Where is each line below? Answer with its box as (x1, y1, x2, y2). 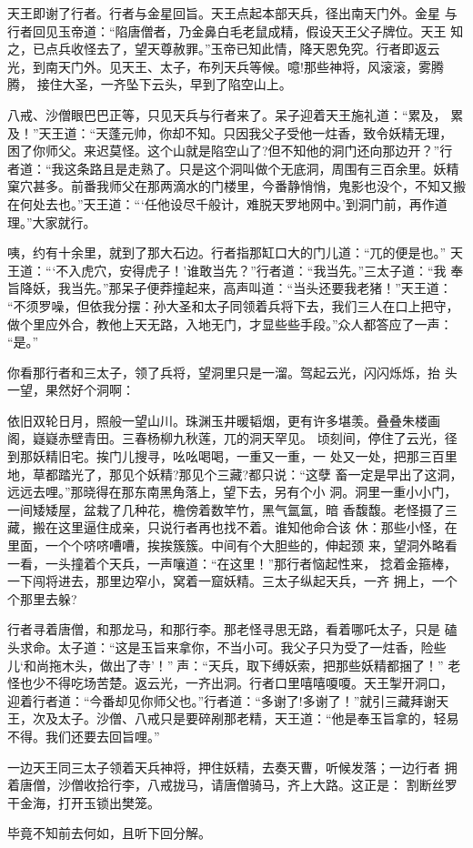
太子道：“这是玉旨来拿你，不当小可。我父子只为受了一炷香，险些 (57, 638, 447, 656)
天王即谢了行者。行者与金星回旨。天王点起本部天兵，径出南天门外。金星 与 (7, 4, 458, 22)
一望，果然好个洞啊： (7, 380, 135, 399)
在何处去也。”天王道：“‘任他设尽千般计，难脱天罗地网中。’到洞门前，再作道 (7, 194, 448, 213)
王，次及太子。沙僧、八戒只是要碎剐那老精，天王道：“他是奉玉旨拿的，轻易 (7, 709, 459, 728)
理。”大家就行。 (7, 212, 96, 231)
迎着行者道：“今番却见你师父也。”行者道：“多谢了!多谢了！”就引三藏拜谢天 (7, 691, 449, 710)
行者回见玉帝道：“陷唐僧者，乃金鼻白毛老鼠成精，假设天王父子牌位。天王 (7, 21, 447, 40)
